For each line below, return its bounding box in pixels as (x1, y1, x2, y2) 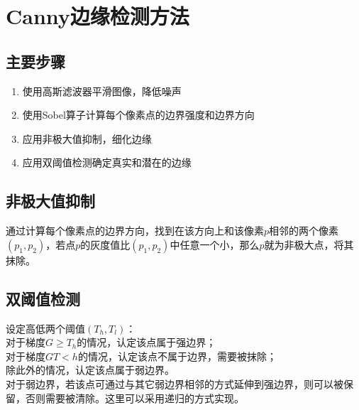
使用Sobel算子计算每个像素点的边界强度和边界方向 (22, 107, 255, 122)
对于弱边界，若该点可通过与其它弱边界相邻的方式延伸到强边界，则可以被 (6, 376, 343, 391)
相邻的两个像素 (269, 223, 339, 238)
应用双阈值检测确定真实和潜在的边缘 (22, 155, 192, 170)
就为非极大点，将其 (264, 237, 354, 252)
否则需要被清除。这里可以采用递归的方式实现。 (25, 390, 244, 405)
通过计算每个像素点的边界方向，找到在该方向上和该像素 (6, 223, 264, 238)
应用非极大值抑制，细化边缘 (22, 131, 152, 146)
